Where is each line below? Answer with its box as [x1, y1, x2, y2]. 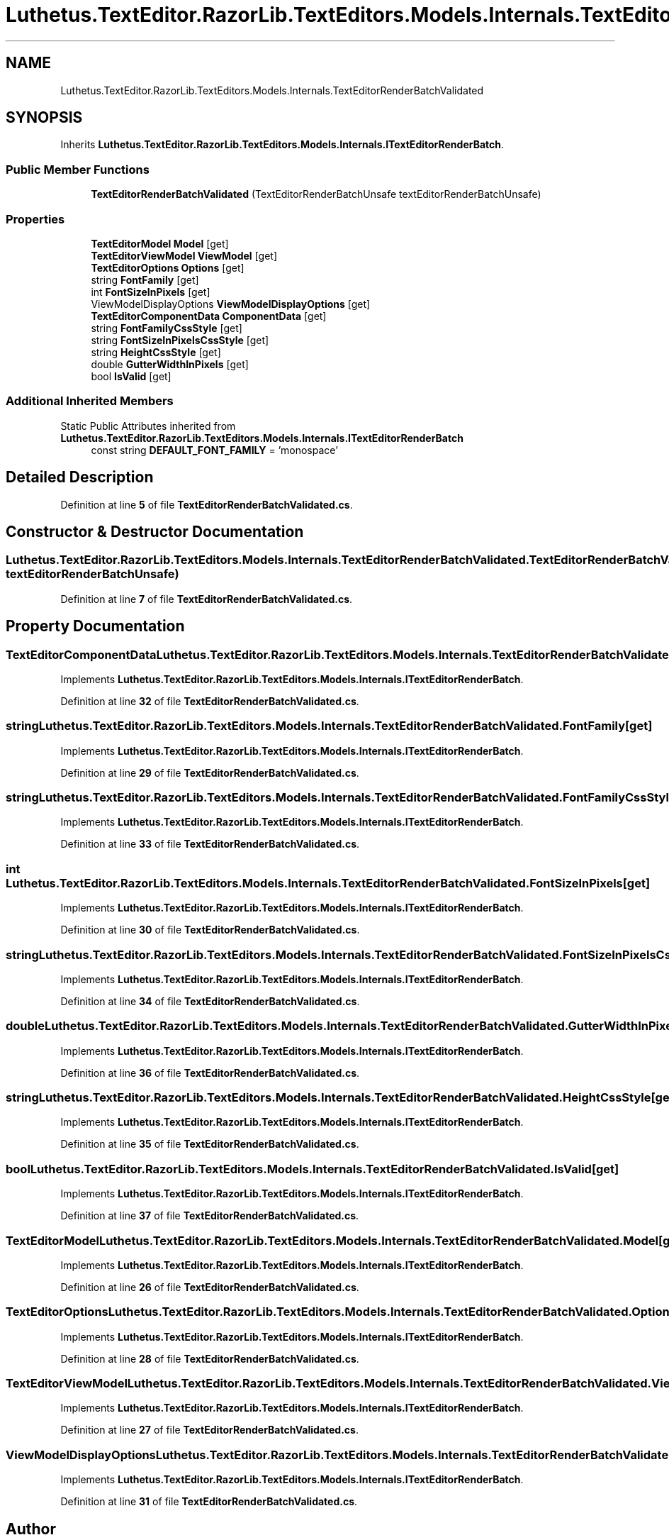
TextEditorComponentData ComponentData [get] [91, 309, 327, 322]
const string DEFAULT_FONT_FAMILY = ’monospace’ [91, 443, 338, 456]
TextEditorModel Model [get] [91, 237, 229, 250]
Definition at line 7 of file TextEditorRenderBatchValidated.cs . [60, 592, 353, 605]
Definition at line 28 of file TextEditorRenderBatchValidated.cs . [60, 1352, 359, 1365]
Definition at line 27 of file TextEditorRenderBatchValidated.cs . [60, 1424, 359, 1436]
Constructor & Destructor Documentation [6, 522, 304, 541]
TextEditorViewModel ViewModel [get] [91, 249, 277, 262]
